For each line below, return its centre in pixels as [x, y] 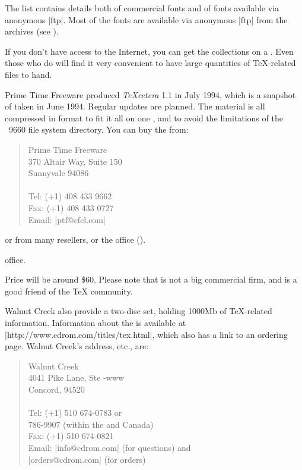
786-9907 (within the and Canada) [91, 424]
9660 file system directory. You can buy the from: [98, 129]
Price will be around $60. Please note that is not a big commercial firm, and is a [151, 279]
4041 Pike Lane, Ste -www [76, 377]
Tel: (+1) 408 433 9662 [70, 196]
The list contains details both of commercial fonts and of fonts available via [142, 8]
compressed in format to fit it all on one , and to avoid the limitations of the [144, 117]
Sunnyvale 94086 [58, 173]
